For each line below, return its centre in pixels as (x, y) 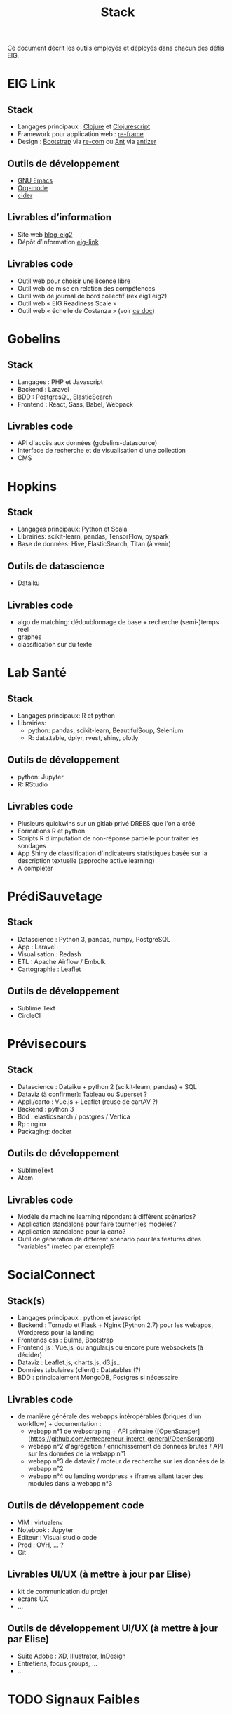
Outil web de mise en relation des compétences (86, 288)
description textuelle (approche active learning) (86, 860)
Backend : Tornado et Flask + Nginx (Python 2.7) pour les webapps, (115, 1325)
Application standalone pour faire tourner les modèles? (97, 1224)
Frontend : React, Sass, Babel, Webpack (75, 404)
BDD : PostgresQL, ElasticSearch (65, 397)
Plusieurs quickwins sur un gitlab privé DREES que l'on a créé (106, 823)
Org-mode (32, 188)
